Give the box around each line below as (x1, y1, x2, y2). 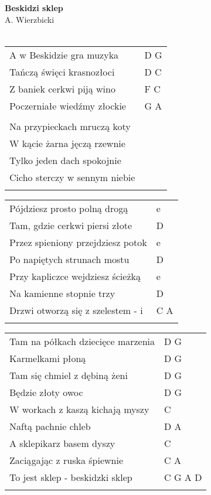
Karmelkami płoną (9, 351, 86, 365)
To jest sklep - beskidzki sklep (9, 470, 132, 484)
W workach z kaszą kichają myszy (9, 402, 149, 416)
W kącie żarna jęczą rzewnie (9, 136, 125, 150)
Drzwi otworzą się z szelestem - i (9, 303, 143, 317)
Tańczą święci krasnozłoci (9, 64, 115, 78)
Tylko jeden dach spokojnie (9, 153, 121, 167)
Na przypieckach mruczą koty (9, 119, 131, 133)
